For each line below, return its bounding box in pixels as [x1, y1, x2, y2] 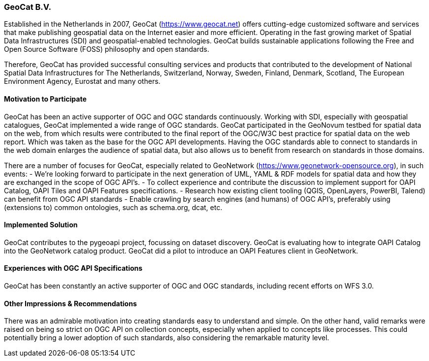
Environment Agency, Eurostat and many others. [4, 77, 161, 86]
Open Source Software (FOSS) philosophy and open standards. [4, 45, 209, 54]
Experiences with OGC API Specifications [4, 264, 143, 273]
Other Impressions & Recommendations [4, 299, 137, 308]
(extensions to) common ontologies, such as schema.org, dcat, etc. [4, 203, 223, 212]
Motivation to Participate [4, 94, 87, 103]
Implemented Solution [4, 220, 78, 229]
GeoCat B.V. [4, 2, 51, 12]
